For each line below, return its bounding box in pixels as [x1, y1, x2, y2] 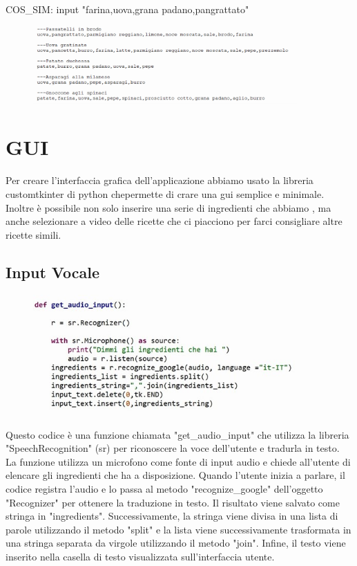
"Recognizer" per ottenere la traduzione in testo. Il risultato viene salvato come [6, 495, 340, 509]
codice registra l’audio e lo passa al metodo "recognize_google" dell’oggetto [6, 481, 323, 495]
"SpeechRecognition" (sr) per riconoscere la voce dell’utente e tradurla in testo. [6, 441, 340, 455]
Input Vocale [6, 261, 100, 282]
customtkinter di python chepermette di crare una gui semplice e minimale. [6, 186, 325, 201]
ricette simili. [6, 227, 61, 241]
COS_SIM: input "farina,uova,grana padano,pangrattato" [6, 2, 249, 16]
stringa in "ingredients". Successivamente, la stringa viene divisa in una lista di [6, 509, 338, 523]
